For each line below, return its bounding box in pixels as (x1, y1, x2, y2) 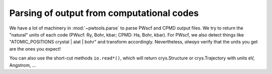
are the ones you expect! (9, 45, 61, 52)
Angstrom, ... (9, 62, 36, 68)
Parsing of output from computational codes (9, 7, 199, 18)
